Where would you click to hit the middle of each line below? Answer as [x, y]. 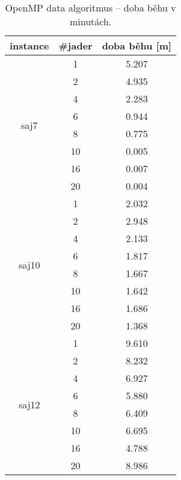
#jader [75, 45]
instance [29, 45]
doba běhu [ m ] [137, 45]
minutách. [91, 21]
